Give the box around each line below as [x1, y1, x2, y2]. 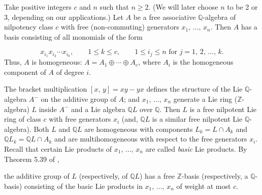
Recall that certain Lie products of [4, 143, 112, 154]
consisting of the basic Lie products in [24, 180, 143, 191]
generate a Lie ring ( [173, 94, 238, 104]
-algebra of [203, 11, 236, 22]
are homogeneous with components [84, 123, 193, 134]
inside [39, 103, 57, 114]
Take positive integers [4, 2, 72, 12]
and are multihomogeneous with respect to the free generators [54, 133, 247, 144]
